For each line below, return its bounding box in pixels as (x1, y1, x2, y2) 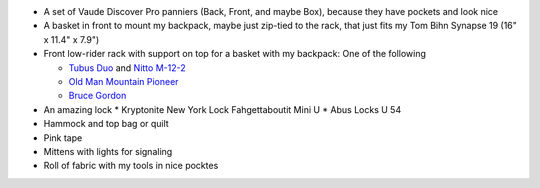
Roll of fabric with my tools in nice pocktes (43, 160, 219, 172)
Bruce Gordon (68, 90, 127, 102)
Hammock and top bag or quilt (43, 118, 169, 130)
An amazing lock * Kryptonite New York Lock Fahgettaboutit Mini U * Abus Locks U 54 (43, 103, 402, 115)
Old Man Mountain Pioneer (68, 75, 179, 87)
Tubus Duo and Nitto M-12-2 (68, 61, 186, 74)
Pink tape (43, 131, 83, 144)
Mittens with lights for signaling (43, 145, 173, 157)
